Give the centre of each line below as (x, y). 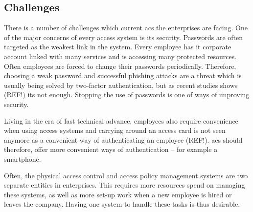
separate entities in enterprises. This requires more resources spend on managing (125, 185)
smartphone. (23, 159)
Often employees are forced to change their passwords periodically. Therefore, (120, 66)
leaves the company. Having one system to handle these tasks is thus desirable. (122, 204)
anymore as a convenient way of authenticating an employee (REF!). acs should (123, 139)
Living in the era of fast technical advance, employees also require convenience (121, 120)
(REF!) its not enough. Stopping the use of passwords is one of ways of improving (127, 95)
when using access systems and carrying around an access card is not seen (115, 130)
